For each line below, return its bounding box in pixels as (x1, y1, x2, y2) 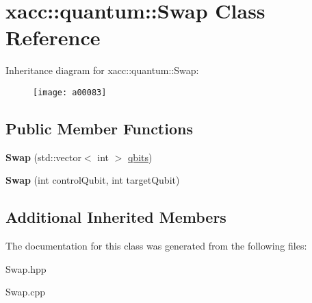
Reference (5, 23, 101, 51)
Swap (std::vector (5, 149, 81, 164)
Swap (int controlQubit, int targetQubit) (5, 173, 180, 187)
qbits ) (127, 149, 153, 164)
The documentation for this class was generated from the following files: (5, 239, 307, 253)
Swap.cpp (5, 284, 45, 299)
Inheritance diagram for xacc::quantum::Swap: (5, 63, 199, 77)
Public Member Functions (5, 117, 193, 138)
